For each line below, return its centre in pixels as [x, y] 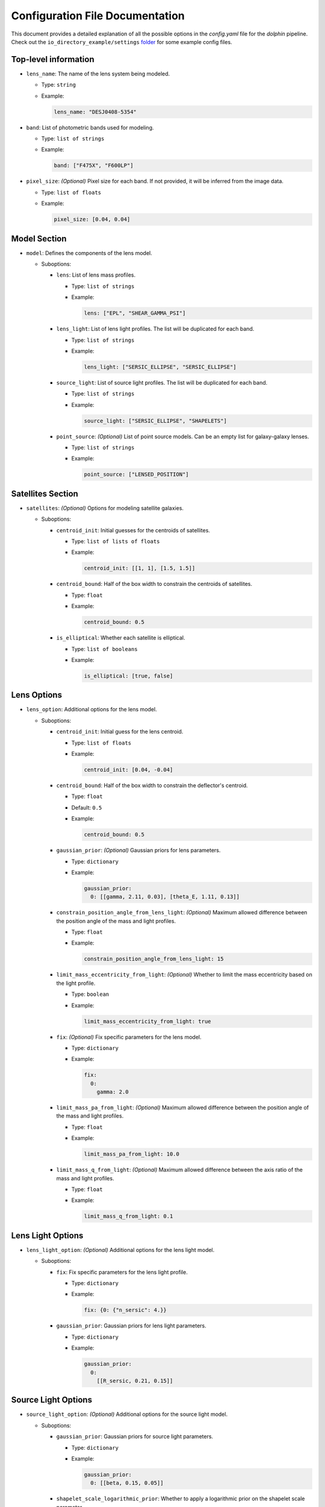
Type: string [59, 85]
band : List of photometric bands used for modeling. [90, 127]
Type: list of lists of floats [116, 541]
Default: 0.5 [87, 807]
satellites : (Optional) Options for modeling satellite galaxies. [105, 508]
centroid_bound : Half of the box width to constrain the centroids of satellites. [154, 584]
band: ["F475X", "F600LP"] [94, 165]
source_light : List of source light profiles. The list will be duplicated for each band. [162, 382]
